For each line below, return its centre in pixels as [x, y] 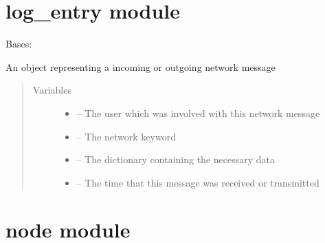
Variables [52, 90]
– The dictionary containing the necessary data [176, 159]
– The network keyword [126, 136]
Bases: [19, 44]
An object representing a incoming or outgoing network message [141, 66]
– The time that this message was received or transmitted [198, 182]
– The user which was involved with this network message [198, 113]
